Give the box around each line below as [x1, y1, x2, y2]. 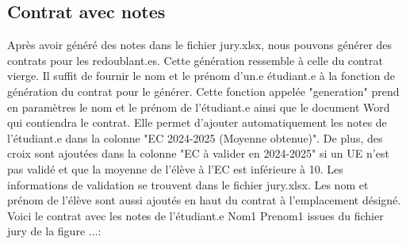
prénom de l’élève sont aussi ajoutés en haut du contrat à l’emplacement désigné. [7, 192, 401, 208]
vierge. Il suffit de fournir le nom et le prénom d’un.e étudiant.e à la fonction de [7, 67, 396, 84]
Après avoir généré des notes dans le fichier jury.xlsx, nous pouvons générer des [7, 36, 393, 53]
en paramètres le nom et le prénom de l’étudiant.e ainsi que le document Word [7, 98, 390, 115]
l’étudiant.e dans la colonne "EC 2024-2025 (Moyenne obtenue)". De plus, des [7, 129, 383, 146]
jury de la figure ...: [7, 223, 101, 239]
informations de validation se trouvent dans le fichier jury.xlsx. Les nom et [7, 176, 369, 193]
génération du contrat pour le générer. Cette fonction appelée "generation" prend [7, 82, 400, 99]
